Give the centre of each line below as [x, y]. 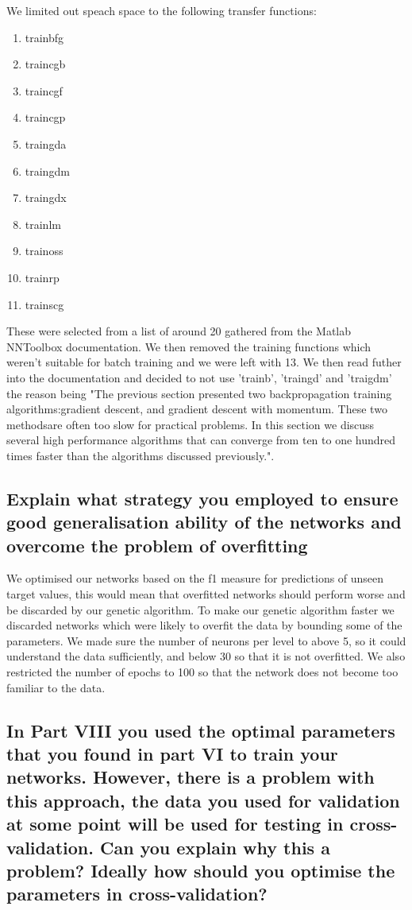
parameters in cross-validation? [137, 894]
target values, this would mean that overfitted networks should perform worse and [206, 594]
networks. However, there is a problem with [191, 777]
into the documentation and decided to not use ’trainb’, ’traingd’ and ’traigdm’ [199, 377]
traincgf [44, 90]
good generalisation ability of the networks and [204, 522]
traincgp [45, 117]
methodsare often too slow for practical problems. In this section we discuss [191, 424]
